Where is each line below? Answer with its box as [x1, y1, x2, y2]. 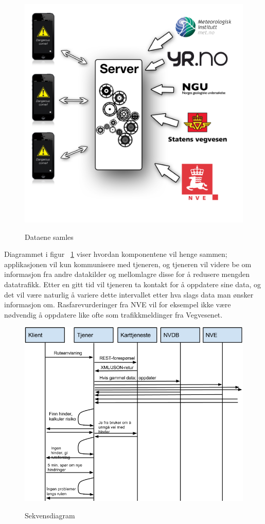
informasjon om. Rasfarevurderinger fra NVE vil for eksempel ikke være [4, 299, 231, 310]
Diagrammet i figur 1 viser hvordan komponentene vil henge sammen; [4, 249, 227, 259]
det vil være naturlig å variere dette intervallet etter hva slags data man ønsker [4, 289, 254, 300]
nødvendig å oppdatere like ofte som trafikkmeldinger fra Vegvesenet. [4, 309, 223, 320]
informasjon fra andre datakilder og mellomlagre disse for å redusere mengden [4, 269, 250, 280]
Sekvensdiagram [25, 510, 75, 521]
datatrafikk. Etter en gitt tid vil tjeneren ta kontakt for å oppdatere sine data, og [4, 278, 261, 289]
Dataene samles [25, 231, 74, 242]
